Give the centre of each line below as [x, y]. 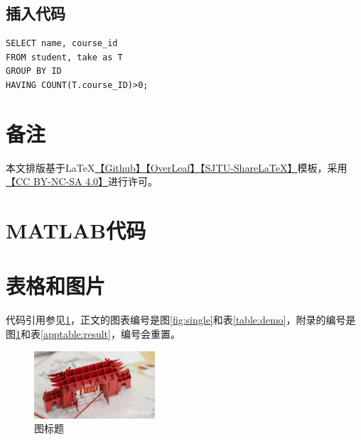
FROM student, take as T [64, 57]
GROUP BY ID [34, 71]
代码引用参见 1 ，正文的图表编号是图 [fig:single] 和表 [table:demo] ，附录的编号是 [181, 320]
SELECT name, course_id [62, 44]
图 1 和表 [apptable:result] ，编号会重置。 [93, 333]
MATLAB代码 [76, 230]
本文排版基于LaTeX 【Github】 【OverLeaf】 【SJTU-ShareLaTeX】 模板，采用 [177, 167]
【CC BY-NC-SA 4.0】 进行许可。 [82, 181]
